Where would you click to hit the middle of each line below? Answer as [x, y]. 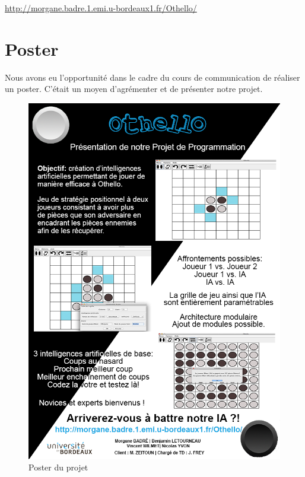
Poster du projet [58, 467]
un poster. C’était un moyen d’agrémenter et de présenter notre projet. [134, 89]
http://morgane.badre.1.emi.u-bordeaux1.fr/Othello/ [101, 8]
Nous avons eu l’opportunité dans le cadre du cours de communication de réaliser [152, 77]
